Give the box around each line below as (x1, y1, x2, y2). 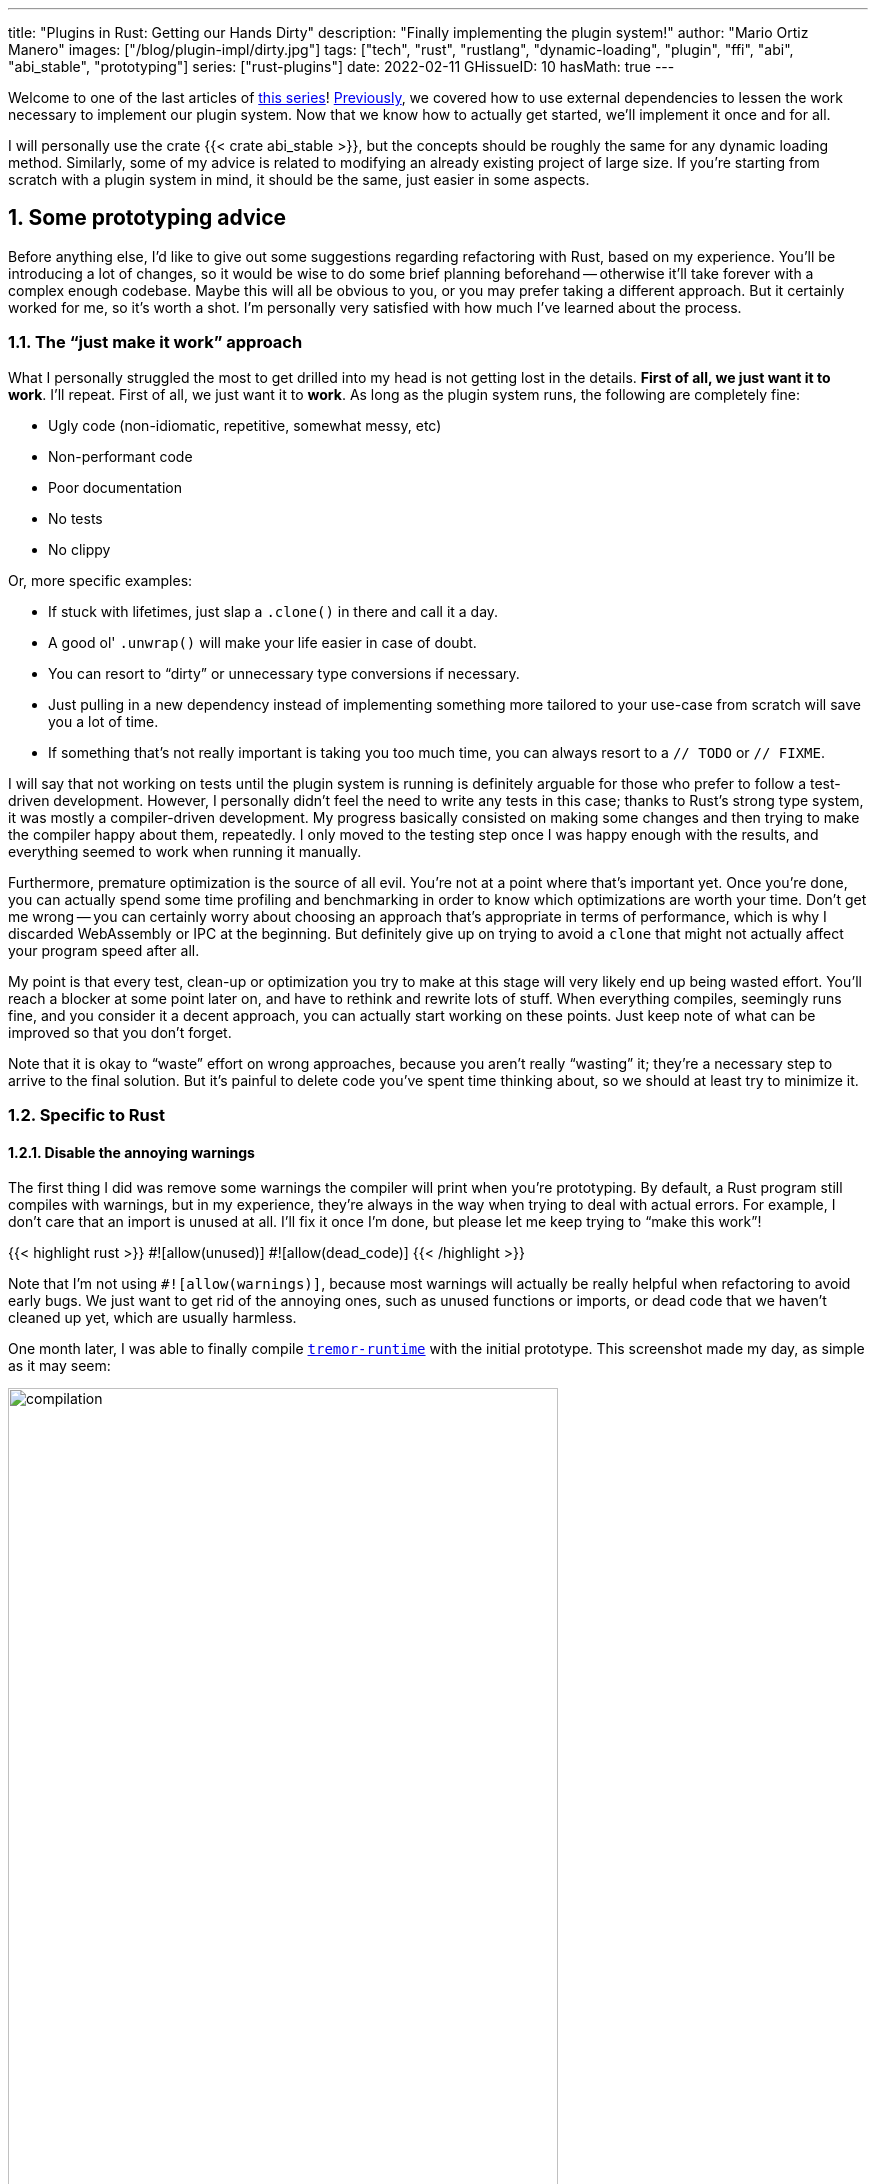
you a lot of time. (48, 712, 159, 730)
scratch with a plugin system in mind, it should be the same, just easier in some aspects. (8, 171, 590, 188)
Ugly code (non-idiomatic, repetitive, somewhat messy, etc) (48, 416, 442, 434)
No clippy (48, 540, 111, 558)
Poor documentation (48, 478, 182, 496)
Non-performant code (48, 447, 193, 465)
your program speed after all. (8, 941, 200, 959)
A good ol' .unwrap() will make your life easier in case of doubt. (48, 633, 477, 651)
